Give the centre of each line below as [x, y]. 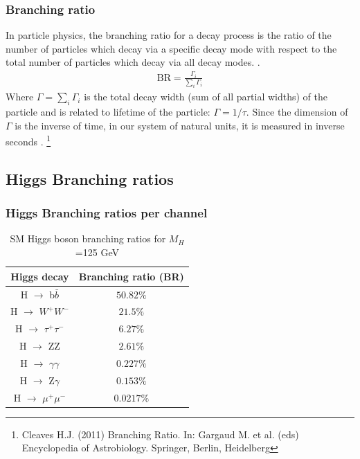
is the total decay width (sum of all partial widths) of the [206, 97]
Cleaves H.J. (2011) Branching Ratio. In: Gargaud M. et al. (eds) [160, 434]
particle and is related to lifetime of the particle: [108, 112]
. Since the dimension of [297, 112]
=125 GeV [97, 252]
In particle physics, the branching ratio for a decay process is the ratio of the [169, 35]
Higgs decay [40, 276]
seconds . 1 [28, 140]
